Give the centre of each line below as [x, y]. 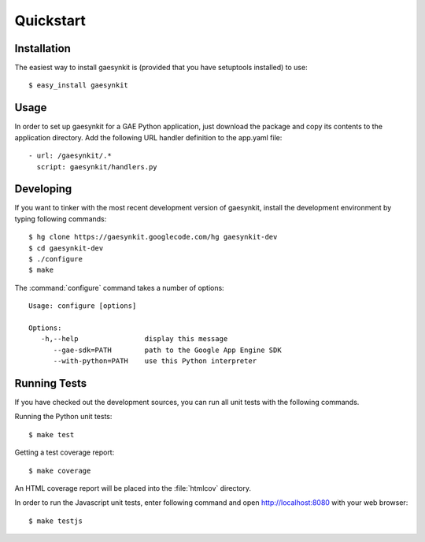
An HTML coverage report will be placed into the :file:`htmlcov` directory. [133, 488]
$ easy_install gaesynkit [79, 85]
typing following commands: [61, 219]
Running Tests [50, 383]
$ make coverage [60, 470]
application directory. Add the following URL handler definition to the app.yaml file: [148, 137]
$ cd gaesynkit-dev [66, 248]
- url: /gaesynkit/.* [70, 156]
